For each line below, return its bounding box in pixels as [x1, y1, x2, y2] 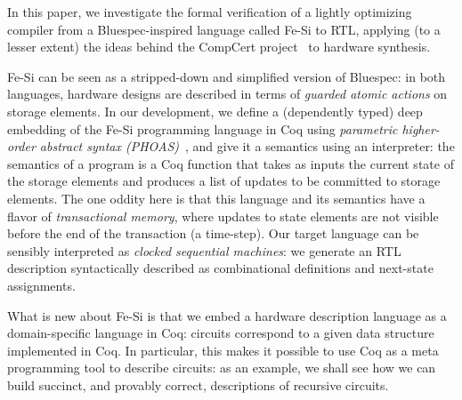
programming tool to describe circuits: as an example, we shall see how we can [7, 358, 436, 377]
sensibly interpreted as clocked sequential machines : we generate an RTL [7, 241, 401, 260]
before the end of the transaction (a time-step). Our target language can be [7, 224, 419, 243]
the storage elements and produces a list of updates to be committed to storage [7, 172, 441, 190]
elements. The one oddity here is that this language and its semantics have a [7, 188, 426, 207]
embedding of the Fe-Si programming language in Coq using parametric [7, 119, 398, 138]
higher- [401, 119, 440, 138]
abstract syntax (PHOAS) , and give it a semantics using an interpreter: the [39, 137, 455, 156]
